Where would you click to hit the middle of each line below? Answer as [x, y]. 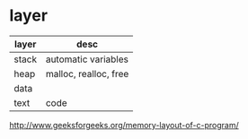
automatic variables [87, 59]
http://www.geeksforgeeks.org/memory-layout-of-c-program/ [124, 125]
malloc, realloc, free [87, 74]
